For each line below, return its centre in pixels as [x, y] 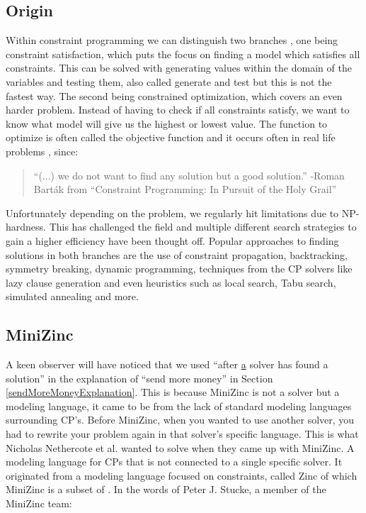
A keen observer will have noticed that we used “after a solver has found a [167, 364]
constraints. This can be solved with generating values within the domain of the [179, 68]
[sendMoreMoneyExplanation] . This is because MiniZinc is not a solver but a [173, 392]
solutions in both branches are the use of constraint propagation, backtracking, [177, 254]
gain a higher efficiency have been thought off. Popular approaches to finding [172, 240]
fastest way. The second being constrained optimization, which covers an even [174, 95]
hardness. [26, 227]
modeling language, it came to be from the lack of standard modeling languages [179, 406]
